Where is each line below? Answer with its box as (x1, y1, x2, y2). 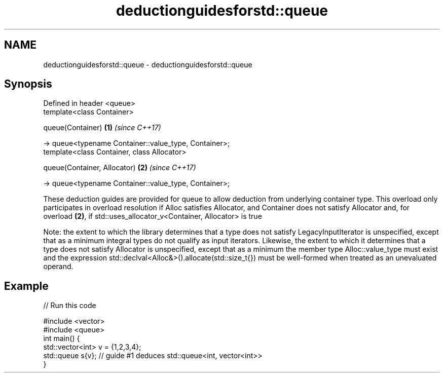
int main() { (43, 334, 80, 343)
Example (4, 279, 49, 292)
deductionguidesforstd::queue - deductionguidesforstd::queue (43, 60, 252, 69)
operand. (43, 262, 73, 271)
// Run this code (43, 301, 96, 310)
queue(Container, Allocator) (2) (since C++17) (43, 163, 196, 172)
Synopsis (4, 78, 52, 91)
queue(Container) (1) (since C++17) (43, 123, 161, 132)
